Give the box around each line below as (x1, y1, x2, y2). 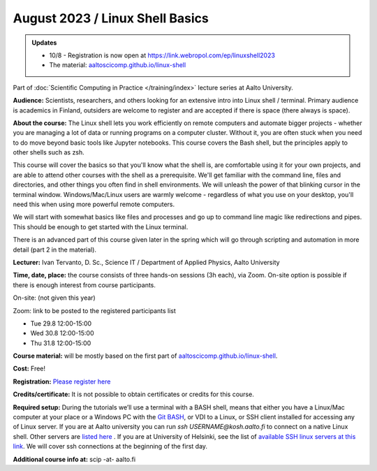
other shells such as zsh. (13, 148, 85, 157)
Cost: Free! (13, 364, 45, 373)
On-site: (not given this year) (13, 294, 96, 302)
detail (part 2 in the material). (13, 245, 97, 254)
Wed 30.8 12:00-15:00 (30, 329, 94, 338)
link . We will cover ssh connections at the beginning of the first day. (13, 442, 208, 451)
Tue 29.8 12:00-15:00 (30, 319, 92, 328)
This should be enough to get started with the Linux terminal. (13, 222, 188, 231)
